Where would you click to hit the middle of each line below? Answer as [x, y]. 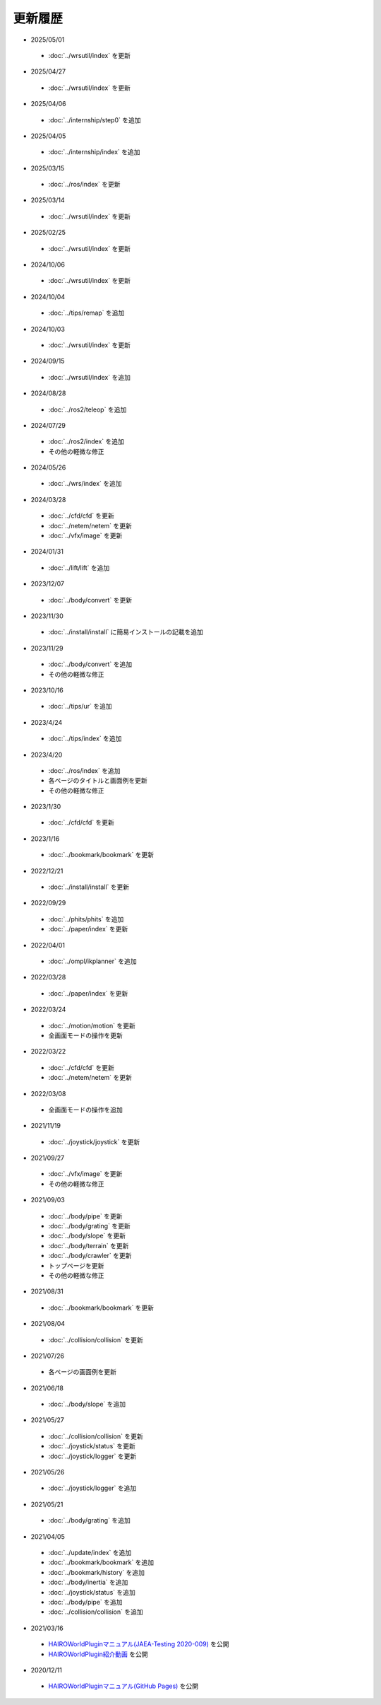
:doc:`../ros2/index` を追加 [86, 441]
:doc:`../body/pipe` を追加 [85, 1602]
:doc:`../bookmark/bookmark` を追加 [101, 1562]
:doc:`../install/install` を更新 [89, 887]
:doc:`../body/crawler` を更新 [90, 1256]
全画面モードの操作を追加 [85, 1110]
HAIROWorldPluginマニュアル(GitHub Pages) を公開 [123, 1686]
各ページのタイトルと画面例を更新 [98, 781]
